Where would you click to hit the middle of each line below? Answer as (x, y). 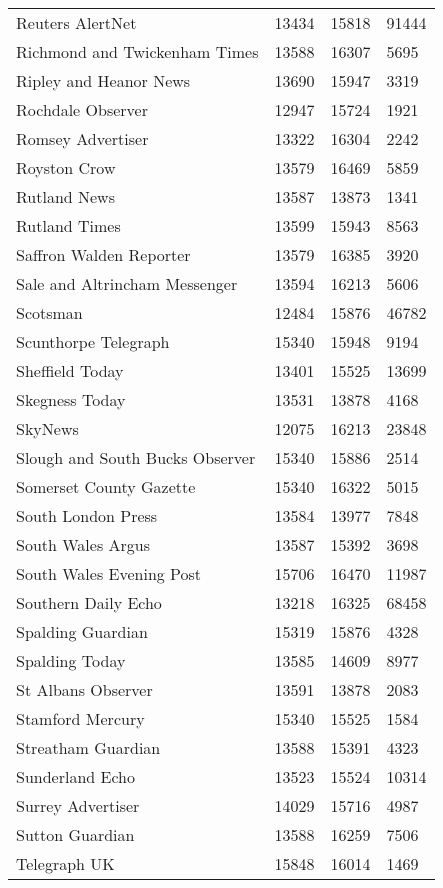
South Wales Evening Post (109, 573)
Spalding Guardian (82, 631)
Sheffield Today (70, 370)
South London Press (87, 515)
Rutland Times (68, 225)
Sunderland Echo (75, 776)
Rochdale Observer (82, 109)
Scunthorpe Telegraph (93, 341)
